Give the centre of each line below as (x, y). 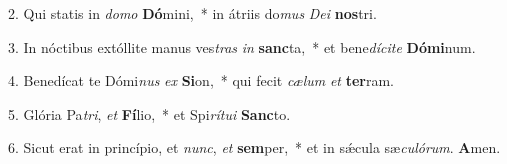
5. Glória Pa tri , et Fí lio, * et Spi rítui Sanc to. (149, 113)
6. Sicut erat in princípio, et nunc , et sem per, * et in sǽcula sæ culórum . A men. (254, 147)
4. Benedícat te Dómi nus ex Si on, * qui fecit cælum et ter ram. (201, 80)
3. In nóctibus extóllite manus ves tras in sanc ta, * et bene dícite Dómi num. (242, 46)
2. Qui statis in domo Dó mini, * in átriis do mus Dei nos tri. (192, 13)
